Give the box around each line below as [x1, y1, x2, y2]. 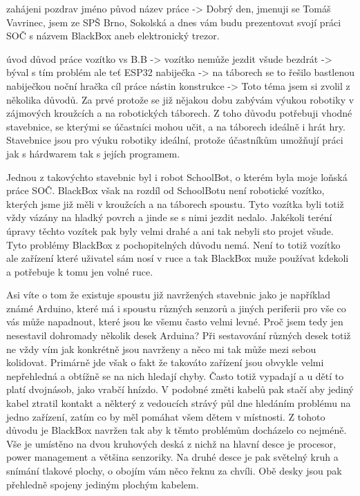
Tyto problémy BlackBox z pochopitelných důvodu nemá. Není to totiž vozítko [6, 237, 341, 251]
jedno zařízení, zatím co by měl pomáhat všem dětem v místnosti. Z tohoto [6, 409, 325, 423]
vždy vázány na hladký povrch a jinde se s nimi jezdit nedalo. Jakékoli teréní [6, 210, 332, 225]
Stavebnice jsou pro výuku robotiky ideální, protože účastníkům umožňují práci [6, 133, 343, 147]
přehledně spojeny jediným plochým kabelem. [6, 477, 199, 491]
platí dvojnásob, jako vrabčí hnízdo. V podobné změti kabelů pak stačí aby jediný [6, 382, 354, 397]
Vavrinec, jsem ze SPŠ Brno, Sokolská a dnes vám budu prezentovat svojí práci [6, 15, 341, 29]
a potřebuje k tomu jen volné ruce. [6, 264, 153, 278]
